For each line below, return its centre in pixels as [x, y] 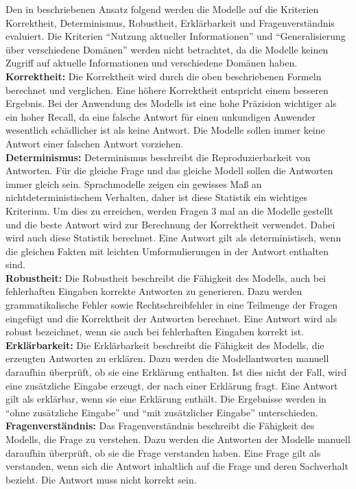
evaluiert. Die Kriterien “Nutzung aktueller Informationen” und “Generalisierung [176, 36]
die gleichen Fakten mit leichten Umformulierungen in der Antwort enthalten [167, 251]
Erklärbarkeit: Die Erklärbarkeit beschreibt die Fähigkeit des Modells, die [165, 345]
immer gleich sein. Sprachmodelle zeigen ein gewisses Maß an [134, 183]
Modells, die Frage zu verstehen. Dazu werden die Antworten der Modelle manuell [178, 439]
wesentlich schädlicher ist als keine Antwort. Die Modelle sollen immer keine [165, 130]
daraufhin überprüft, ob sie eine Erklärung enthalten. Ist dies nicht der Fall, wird [176, 372]
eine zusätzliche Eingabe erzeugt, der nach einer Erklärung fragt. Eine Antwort [172, 385]
